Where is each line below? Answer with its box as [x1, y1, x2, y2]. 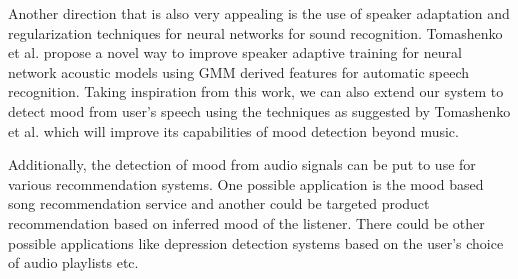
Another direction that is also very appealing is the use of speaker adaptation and [8, 3, 510, 23]
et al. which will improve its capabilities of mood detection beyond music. [8, 120, 459, 141]
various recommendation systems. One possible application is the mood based [8, 173, 484, 194]
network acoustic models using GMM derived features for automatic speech [8, 61, 470, 82]
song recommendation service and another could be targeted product [8, 193, 430, 214]
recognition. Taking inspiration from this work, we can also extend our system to [8, 81, 504, 102]
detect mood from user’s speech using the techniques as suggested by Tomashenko [8, 100, 511, 121]
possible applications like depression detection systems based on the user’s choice [8, 232, 504, 253]
